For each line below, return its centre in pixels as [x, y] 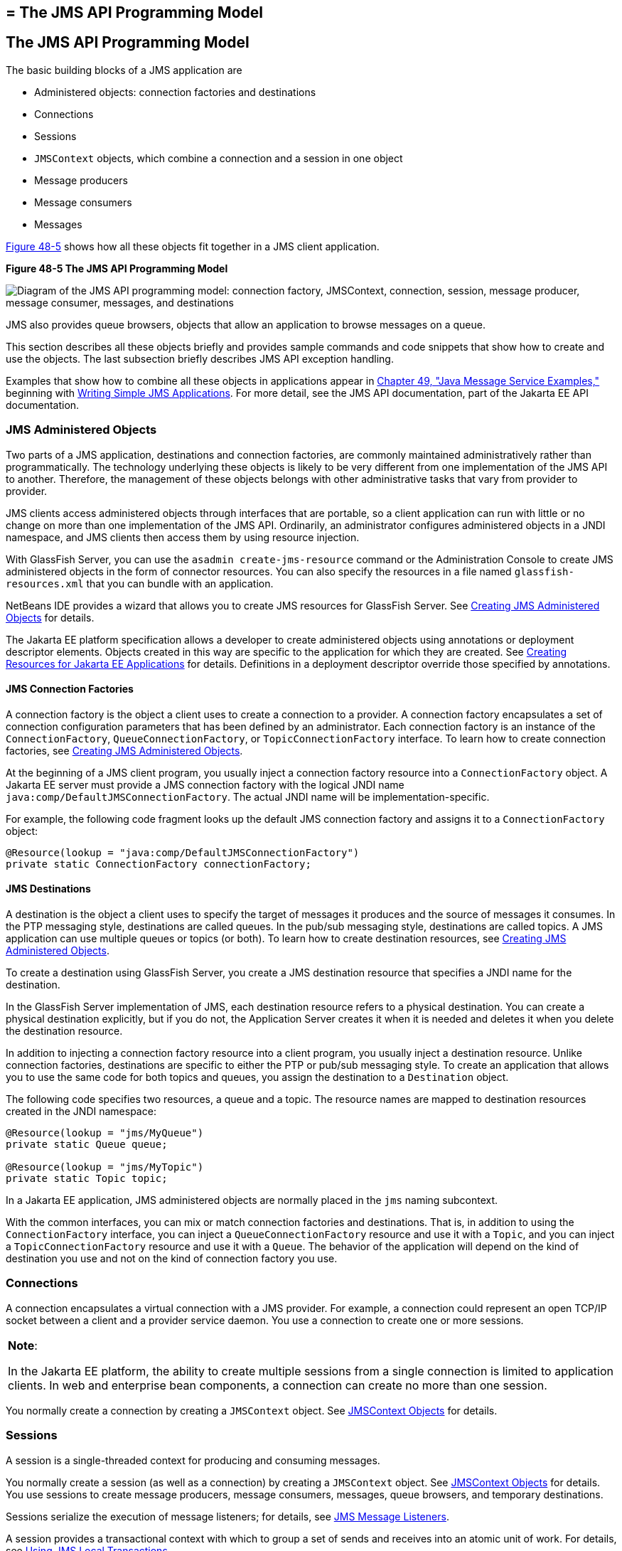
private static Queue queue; [87, 1145]
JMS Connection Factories [70, 689]
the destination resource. [64, 1031]
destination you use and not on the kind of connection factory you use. [172, 1259]
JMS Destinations [48, 889]
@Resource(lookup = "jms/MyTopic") [105, 1167]
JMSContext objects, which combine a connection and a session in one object [219, 158]
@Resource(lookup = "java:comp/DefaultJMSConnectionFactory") [183, 852]
